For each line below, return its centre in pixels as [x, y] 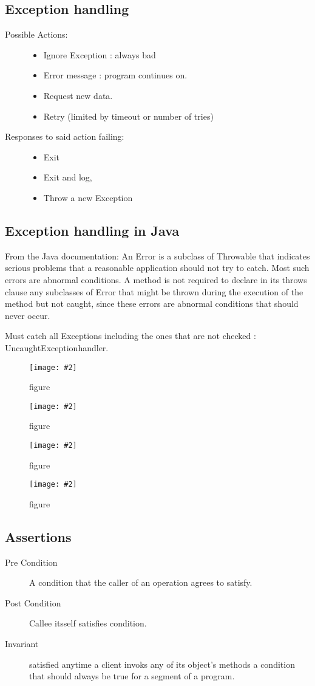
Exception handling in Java [92, 230]
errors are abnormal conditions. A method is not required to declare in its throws [156, 279]
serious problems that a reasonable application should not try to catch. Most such [157, 268]
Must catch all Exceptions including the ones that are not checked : [130, 336]
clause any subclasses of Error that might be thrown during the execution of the [154, 291]
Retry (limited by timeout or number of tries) [128, 116]
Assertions [38, 536]
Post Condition [33, 602]
